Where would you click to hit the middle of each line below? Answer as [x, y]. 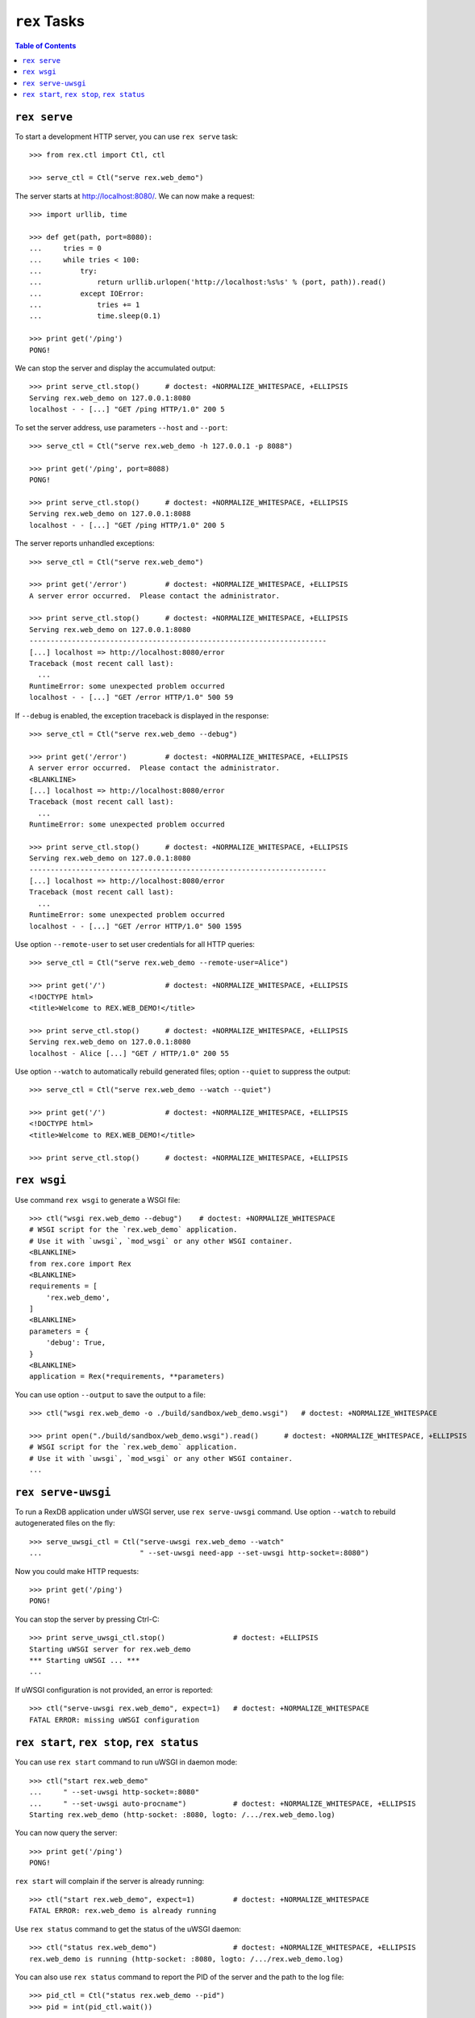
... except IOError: [87, 293]
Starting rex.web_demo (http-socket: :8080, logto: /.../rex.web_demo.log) [182, 1815]
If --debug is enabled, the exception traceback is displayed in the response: [142, 715]
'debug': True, [76, 1343]
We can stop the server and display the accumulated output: [115, 368]
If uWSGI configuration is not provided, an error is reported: [114, 1689]
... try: [63, 271]
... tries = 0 [66, 249]
